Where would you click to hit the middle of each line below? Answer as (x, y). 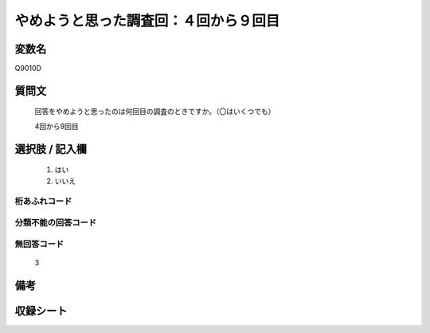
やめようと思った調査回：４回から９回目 (147, 21)
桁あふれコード (43, 202)
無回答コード (39, 244)
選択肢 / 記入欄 (51, 149)
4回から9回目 (57, 126)
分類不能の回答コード (56, 222)
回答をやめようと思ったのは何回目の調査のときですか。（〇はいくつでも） (155, 112)
